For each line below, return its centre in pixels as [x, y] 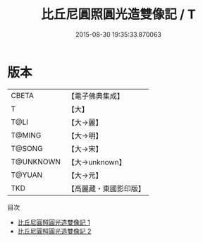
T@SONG [27, 148]
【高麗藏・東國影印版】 [106, 188]
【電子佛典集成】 [96, 96]
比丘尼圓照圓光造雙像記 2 [54, 231]
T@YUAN [27, 175]
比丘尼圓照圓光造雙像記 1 [54, 222]
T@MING [26, 135]
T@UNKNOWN [36, 162]
